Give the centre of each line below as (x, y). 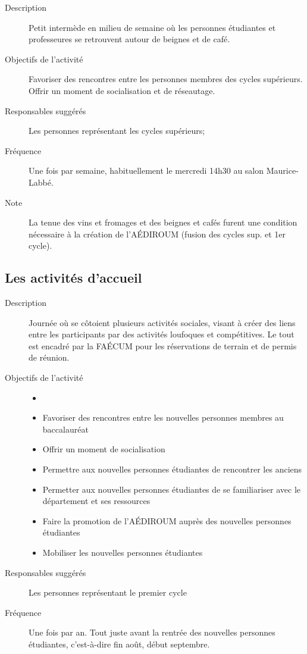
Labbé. (41, 182)
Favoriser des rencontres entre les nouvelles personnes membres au (163, 417)
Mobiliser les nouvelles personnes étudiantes (123, 553)
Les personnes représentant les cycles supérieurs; (117, 131)
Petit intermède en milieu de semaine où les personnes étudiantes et (152, 27)
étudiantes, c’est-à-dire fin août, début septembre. (119, 644)
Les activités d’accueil (73, 278)
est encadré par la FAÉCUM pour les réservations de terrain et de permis (163, 345)
